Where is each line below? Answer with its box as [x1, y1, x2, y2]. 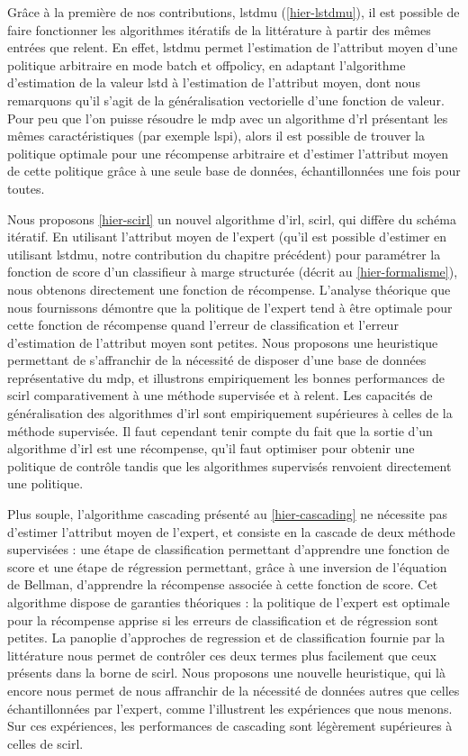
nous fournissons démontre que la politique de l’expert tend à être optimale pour [7, 297, 453, 316]
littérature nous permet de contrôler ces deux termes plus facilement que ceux [7, 645, 436, 664]
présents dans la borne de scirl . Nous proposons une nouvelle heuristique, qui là [7, 663, 445, 682]
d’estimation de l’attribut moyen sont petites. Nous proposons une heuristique [7, 332, 438, 351]
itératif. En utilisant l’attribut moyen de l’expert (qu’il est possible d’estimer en [7, 227, 447, 246]
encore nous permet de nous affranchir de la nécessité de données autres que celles [7, 680, 460, 699]
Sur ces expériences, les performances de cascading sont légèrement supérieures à [7, 716, 453, 735]
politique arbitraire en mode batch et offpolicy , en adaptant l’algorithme [7, 55, 406, 74]
